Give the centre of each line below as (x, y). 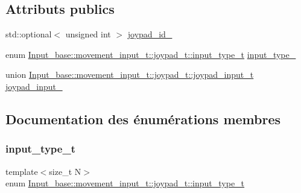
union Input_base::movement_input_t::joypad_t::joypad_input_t (130, 74)
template (22, 171)
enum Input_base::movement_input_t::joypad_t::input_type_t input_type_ (151, 54)
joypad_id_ (150, 34)
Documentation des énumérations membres (143, 119)
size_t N (65, 171)
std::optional (29, 34)
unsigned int (88, 34)
